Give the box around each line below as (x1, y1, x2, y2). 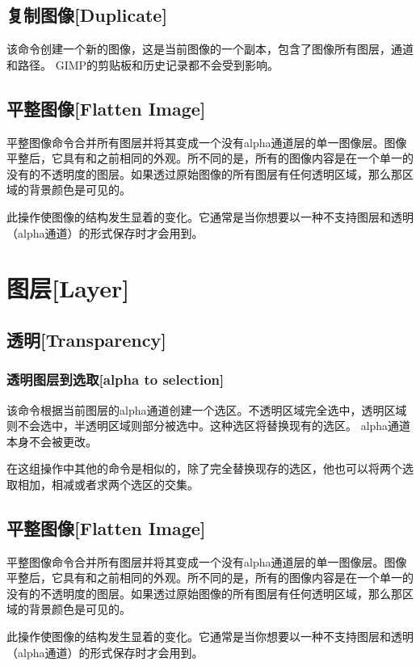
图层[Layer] (6, 272, 130, 305)
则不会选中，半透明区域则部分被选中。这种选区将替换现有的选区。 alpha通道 (6, 417, 411, 434)
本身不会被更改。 (6, 432, 97, 449)
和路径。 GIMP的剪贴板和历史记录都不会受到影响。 (6, 56, 279, 73)
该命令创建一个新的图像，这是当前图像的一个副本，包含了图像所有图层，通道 (6, 40, 414, 57)
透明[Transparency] (6, 327, 166, 352)
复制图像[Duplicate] (6, 2, 168, 27)
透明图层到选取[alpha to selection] (6, 369, 225, 390)
